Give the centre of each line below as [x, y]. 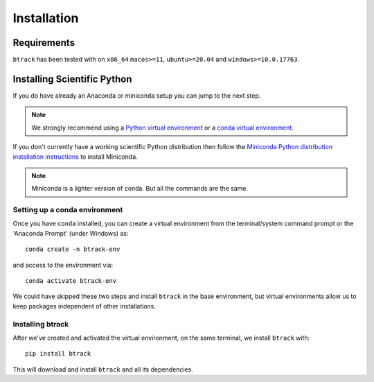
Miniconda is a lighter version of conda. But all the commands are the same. [140, 189]
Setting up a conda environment [68, 210]
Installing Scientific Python [72, 79]
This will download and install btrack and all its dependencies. [103, 369]
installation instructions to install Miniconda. [75, 157]
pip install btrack [58, 354]
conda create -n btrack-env [73, 249]
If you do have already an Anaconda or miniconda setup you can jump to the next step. [137, 95]
